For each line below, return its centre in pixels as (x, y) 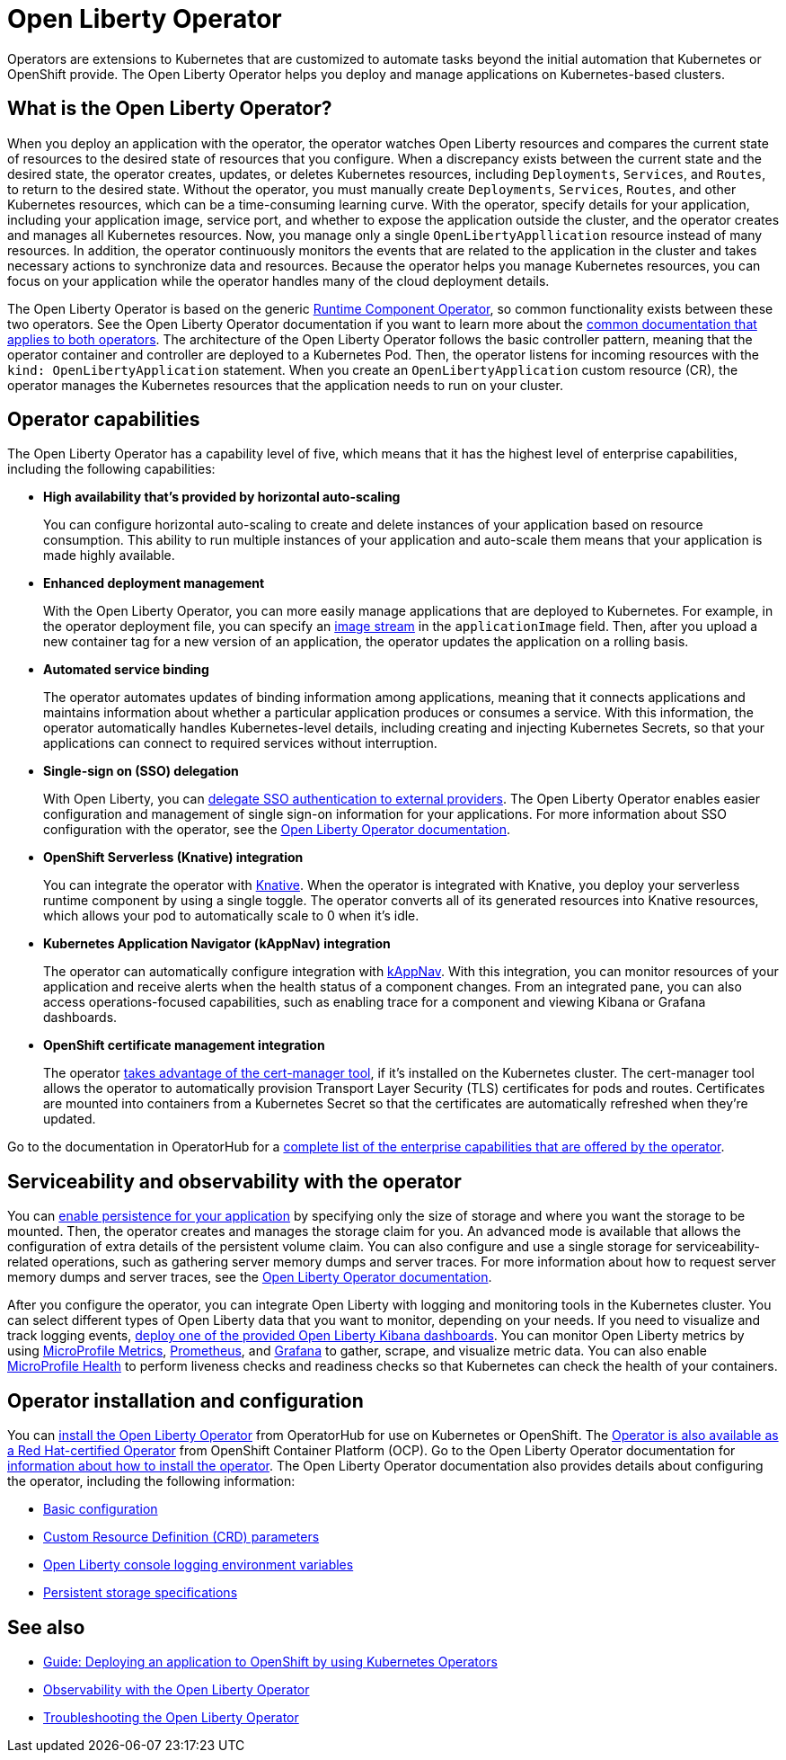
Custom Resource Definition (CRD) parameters (181, 1537)
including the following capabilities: (111, 469)
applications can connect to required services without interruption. (240, 743)
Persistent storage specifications (141, 1593)
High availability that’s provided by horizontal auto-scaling (222, 497)
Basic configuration (101, 1509)
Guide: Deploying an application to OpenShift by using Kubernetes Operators (270, 1661)
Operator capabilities (104, 420)
